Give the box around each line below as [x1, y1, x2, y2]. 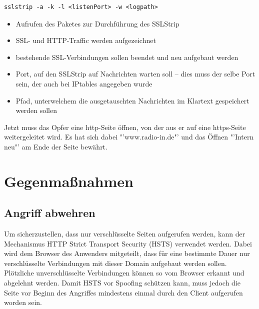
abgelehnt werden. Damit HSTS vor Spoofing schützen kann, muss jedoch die [4, 277, 241, 288]
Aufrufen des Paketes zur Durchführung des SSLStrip [15, 18, 179, 28]
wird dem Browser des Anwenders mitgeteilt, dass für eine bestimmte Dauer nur [4, 248, 250, 258]
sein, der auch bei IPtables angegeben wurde [15, 78, 152, 88]
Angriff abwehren [4, 205, 95, 220]
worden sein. [4, 297, 42, 307]
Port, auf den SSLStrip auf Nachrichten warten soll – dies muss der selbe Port [15, 68, 255, 79]
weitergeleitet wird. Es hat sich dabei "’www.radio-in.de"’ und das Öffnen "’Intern [4, 131, 254, 142]
